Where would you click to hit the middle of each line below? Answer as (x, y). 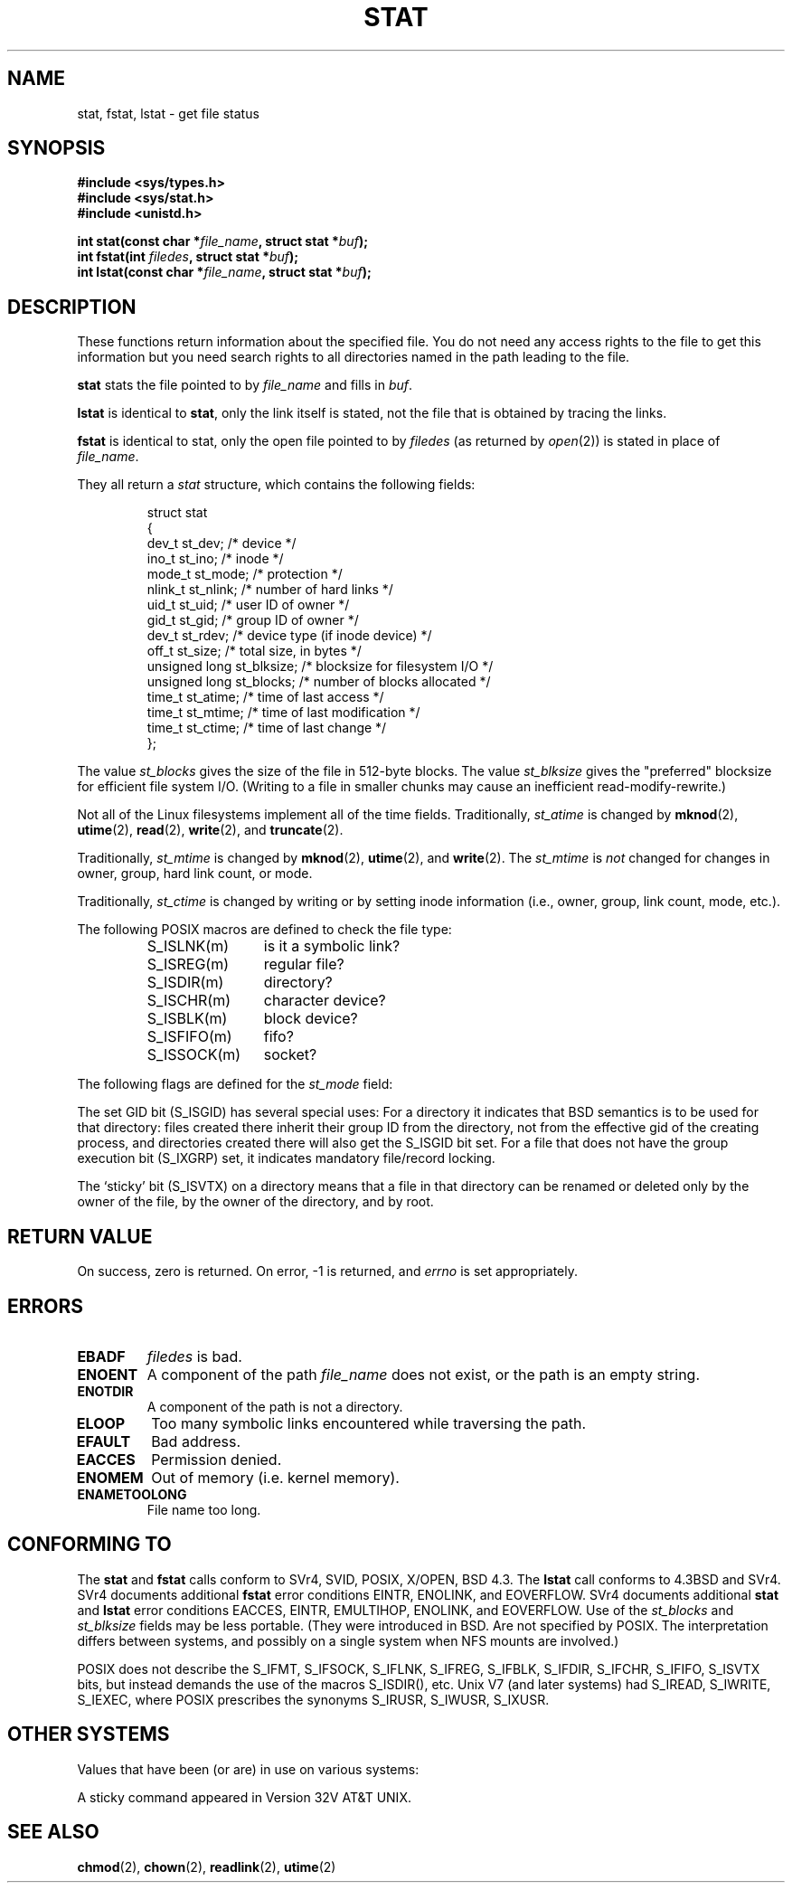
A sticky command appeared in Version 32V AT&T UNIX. (244, 1797)
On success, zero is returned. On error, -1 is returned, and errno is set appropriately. (327, 1271)
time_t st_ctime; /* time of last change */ (267, 728)
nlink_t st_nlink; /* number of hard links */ (270, 590)
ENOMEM (110, 1477)
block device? (311, 1019)
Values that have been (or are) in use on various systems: (248, 1769)
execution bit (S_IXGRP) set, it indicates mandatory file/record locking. (286, 1158)
